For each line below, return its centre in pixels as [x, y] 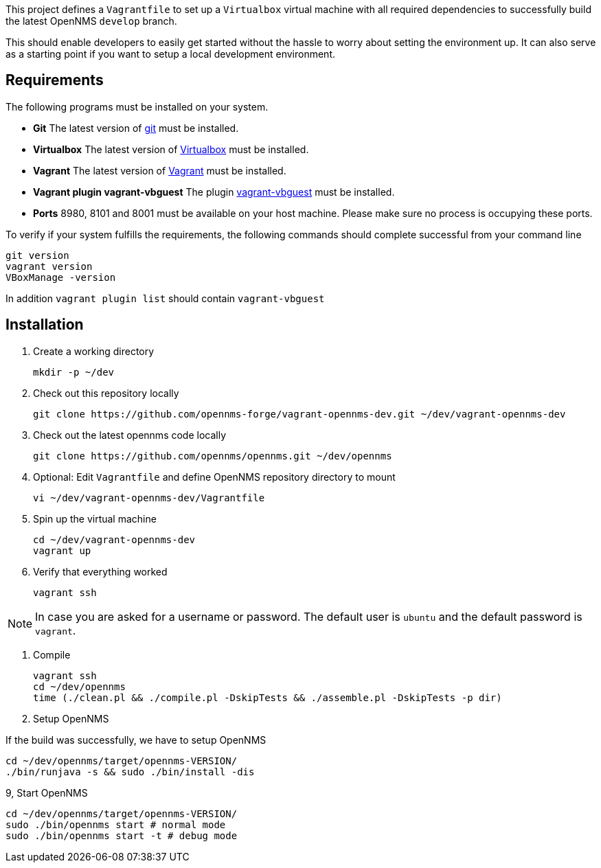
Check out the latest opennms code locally [130, 435]
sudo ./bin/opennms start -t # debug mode [122, 835]
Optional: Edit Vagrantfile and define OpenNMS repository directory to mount [214, 477]
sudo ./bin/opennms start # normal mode [116, 824]
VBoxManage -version [61, 277]
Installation [45, 325]
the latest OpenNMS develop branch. [91, 21]
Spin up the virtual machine [95, 518]
